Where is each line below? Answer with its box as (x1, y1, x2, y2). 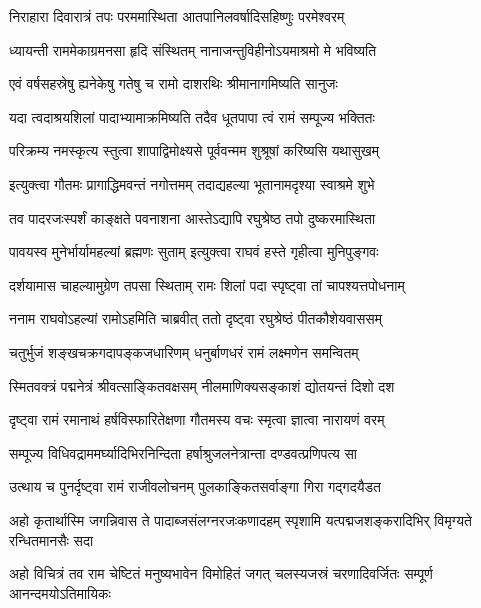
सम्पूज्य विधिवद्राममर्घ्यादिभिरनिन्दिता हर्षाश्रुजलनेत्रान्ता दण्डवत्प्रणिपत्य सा (9, 442, 358, 463)
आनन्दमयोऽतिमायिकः (9, 582, 111, 603)
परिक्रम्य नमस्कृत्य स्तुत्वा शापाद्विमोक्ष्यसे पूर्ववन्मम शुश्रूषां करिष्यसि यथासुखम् (9, 140, 379, 161)
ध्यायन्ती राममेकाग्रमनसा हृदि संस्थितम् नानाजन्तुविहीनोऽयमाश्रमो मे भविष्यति (9, 39, 377, 60)
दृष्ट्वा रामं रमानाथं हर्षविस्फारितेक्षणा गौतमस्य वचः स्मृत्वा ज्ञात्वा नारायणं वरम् (9, 409, 385, 430)
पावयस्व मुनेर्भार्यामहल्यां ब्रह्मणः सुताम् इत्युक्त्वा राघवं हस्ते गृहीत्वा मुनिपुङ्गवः (9, 241, 379, 262)
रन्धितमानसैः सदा (9, 529, 94, 550)
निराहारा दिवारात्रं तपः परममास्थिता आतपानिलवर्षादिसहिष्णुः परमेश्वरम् (9, 6, 345, 26)
